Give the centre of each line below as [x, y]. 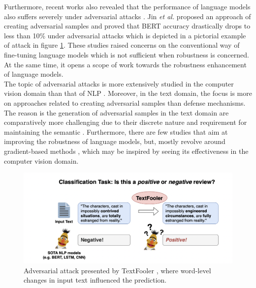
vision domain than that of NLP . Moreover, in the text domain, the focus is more [128, 93]
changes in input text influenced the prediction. [95, 280]
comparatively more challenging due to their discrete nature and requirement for [126, 122]
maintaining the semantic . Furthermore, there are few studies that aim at [116, 131]
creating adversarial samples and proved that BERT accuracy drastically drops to [127, 26]
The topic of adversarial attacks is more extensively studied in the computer [119, 83]
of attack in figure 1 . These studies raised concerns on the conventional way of [122, 45]
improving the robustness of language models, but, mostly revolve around [115, 141]
